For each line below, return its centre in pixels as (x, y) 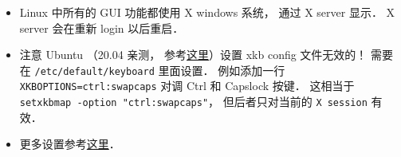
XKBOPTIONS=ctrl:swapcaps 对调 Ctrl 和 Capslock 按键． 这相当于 (187, 86)
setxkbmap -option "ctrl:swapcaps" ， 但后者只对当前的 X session (193, 102)
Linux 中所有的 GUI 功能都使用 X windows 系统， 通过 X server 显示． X (207, 12)
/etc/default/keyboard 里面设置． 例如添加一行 (160, 70)
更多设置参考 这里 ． (70, 144)
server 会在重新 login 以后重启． (102, 27)
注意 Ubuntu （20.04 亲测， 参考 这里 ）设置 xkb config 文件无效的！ (193, 55)
